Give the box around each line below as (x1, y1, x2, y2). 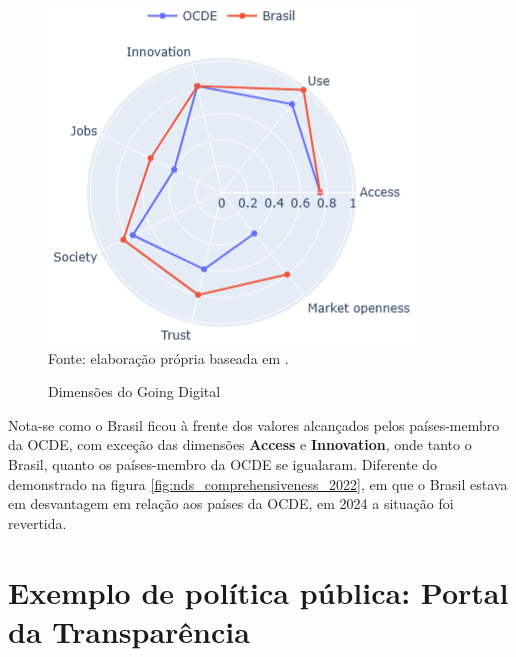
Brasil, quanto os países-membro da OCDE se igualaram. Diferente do (8, 453, 438, 474)
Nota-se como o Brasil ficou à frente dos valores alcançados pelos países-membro (8, 414, 500, 435)
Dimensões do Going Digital (48, 381, 221, 402)
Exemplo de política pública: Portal (8, 571, 509, 612)
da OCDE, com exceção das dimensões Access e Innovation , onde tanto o (8, 434, 472, 455)
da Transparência (8, 610, 250, 651)
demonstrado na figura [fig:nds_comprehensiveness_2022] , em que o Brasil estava (8, 473, 508, 494)
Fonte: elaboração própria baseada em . (48, 347, 289, 368)
